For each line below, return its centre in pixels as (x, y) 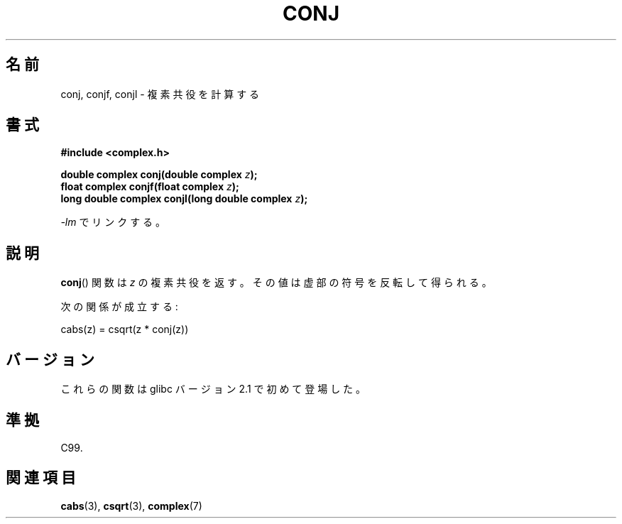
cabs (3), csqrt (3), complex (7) (131, 506)
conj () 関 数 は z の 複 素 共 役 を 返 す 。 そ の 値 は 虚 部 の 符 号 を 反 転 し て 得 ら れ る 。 (276, 283)
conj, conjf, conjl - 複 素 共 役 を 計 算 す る (160, 94)
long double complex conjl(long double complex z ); (184, 199)
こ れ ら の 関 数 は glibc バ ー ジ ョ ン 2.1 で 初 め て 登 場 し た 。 (213, 389)
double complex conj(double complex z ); (159, 175)
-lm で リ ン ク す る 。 (113, 222)
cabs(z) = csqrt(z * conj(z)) (125, 329)
